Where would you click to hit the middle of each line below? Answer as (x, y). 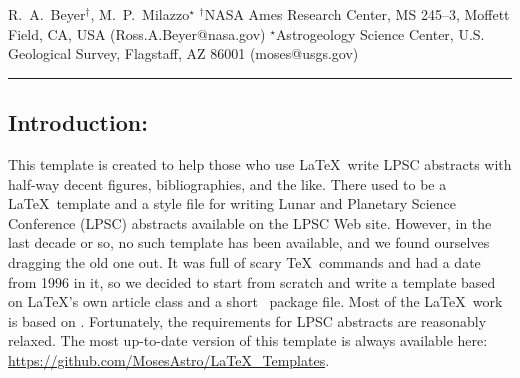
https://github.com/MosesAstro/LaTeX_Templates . (169, 359)
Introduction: (78, 122)
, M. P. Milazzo (140, 14)
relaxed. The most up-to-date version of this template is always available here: (248, 340)
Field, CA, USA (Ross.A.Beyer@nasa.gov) (137, 33)
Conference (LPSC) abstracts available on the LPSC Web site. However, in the (250, 222)
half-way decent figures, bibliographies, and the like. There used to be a (227, 183)
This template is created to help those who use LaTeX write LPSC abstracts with (260, 163)
